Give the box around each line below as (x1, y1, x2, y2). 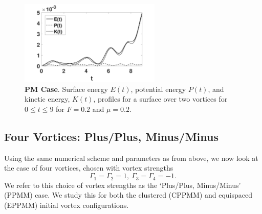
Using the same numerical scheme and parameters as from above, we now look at (4, 152, 258, 163)
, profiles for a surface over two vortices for (93, 93, 228, 104)
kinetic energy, (25, 93, 70, 104)
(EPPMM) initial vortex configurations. (4, 199, 129, 210)
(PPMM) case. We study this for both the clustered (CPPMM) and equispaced (4, 189, 253, 200)
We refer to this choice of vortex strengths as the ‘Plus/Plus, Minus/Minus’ (4, 179, 241, 190)
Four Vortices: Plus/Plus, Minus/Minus (4, 129, 219, 145)
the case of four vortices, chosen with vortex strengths (4, 162, 173, 173)
